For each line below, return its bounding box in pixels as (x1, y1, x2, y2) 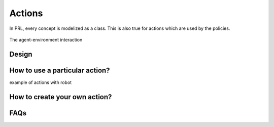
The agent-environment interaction (9, 36, 83, 43)
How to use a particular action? (9, 66, 110, 74)
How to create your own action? (9, 93, 112, 101)
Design (9, 50, 32, 58)
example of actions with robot (9, 79, 72, 86)
